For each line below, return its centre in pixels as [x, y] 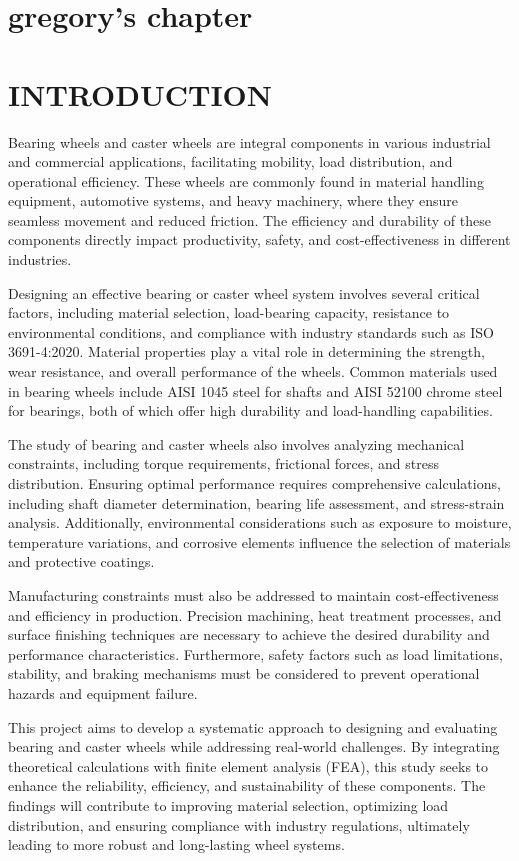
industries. [40, 259]
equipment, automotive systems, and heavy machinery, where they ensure [233, 200]
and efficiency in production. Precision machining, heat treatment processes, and [255, 614]
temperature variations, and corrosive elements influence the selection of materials [259, 541]
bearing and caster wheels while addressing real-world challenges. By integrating [254, 746]
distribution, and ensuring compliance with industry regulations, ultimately [239, 824]
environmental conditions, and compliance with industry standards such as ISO [251, 331]
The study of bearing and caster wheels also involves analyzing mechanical [236, 443]
